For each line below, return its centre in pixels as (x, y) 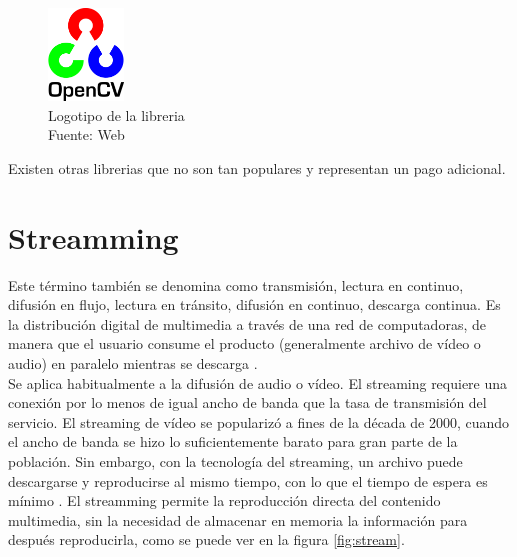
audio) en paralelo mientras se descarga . (133, 362)
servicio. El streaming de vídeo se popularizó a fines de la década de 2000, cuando (259, 421)
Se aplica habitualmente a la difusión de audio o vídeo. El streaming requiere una (258, 382)
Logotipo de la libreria (116, 114)
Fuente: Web (86, 134)
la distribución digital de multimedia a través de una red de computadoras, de (247, 323)
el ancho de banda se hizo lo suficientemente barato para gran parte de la (233, 441)
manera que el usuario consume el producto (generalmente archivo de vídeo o (244, 343)
